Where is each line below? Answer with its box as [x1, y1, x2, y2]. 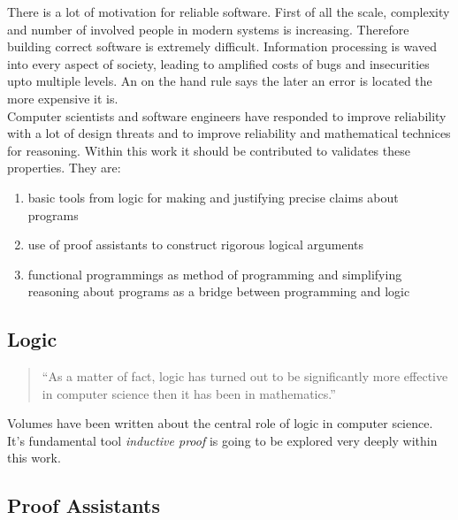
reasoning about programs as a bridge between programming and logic [27, 282, 410, 301]
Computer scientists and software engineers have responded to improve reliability [7, 106, 447, 125]
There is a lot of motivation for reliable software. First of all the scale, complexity [7, 3, 450, 20]
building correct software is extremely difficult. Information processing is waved [7, 37, 437, 56]
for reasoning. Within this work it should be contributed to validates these [7, 141, 410, 159]
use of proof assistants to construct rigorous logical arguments [27, 235, 363, 254]
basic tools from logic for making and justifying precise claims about [27, 187, 399, 206]
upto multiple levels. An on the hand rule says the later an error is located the [7, 72, 432, 90]
